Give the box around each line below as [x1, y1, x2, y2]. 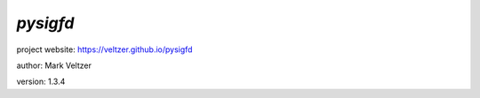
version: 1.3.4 [16, 76, 66, 87]
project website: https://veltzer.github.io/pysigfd [16, 44, 193, 55]
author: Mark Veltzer [16, 60, 92, 71]
